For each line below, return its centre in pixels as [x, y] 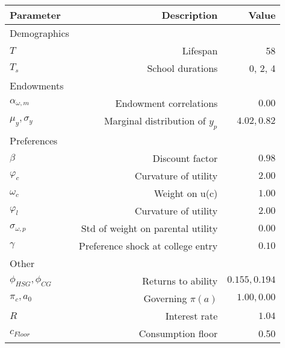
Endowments [37, 85]
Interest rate [191, 316]
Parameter [35, 15]
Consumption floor [178, 333]
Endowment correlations [167, 103]
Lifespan [200, 50]
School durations [182, 68]
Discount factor [185, 158]
